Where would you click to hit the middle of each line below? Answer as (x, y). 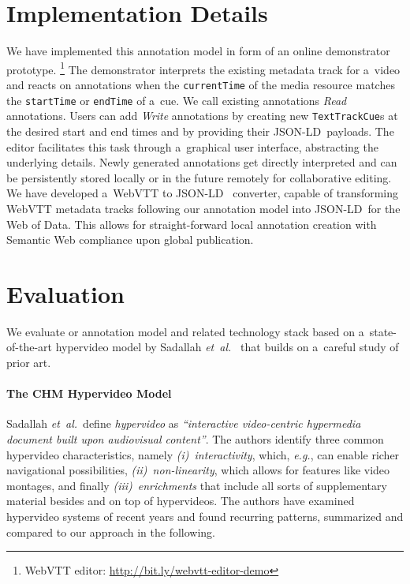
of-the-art (29, 347)
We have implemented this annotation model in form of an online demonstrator (198, 51)
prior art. (29, 362)
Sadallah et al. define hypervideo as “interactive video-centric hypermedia (184, 423)
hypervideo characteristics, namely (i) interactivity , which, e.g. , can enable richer (203, 454)
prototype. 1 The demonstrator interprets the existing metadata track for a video (203, 68)
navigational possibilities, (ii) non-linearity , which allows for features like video (198, 470)
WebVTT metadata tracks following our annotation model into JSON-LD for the (203, 208)
